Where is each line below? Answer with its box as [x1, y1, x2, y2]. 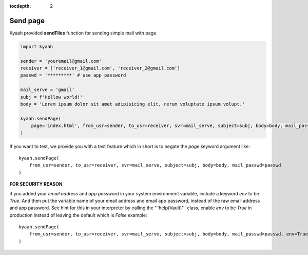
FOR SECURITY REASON [9, 181, 63, 187]
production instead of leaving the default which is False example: [9, 212, 147, 218]
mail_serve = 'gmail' [20, 87, 75, 93]
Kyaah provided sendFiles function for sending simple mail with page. [9, 30, 158, 36]
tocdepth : [9, 3, 31, 9]
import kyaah [20, 44, 53, 49]
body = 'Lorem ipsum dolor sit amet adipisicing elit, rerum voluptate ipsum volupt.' [20, 101, 245, 107]
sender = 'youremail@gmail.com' [20, 58, 102, 64]
